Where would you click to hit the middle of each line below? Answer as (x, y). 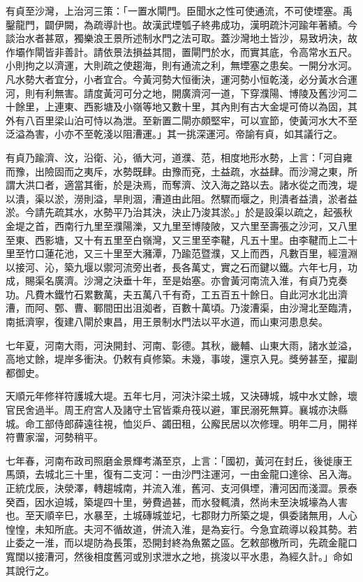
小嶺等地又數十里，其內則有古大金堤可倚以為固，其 (240, 107)
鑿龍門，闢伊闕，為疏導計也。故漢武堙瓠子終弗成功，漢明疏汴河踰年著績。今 (181, 24)
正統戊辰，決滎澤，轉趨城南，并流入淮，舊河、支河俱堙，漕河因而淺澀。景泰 (181, 488)
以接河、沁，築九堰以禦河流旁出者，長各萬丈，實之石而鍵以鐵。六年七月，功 (181, 267)
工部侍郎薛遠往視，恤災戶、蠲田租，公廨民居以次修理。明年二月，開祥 (196, 423)
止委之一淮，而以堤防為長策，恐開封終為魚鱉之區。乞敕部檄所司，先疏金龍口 (181, 543)
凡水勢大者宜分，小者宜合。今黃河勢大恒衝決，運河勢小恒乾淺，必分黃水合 (177, 79)
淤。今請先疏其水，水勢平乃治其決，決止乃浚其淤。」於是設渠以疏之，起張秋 (179, 212)
